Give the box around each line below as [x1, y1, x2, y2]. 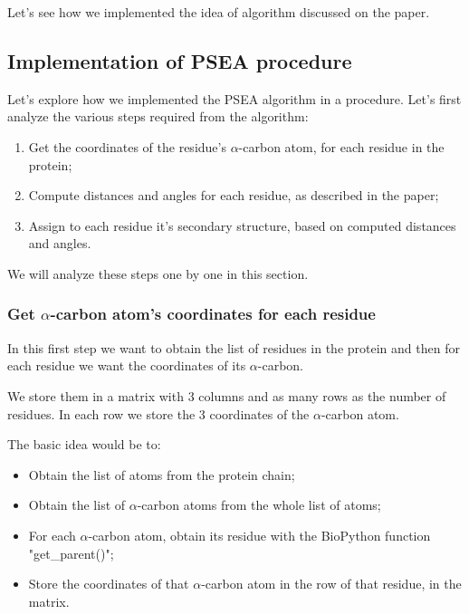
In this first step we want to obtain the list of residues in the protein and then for [7, 338, 460, 357]
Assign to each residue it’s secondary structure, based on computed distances [28, 216, 456, 235]
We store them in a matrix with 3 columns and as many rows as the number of [7, 386, 446, 405]
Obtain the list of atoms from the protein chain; [28, 465, 295, 484]
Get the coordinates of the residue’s [28, 137, 226, 156]
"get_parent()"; [28, 543, 114, 562]
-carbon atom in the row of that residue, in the [201, 574, 462, 593]
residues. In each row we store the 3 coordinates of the [7, 404, 310, 423]
